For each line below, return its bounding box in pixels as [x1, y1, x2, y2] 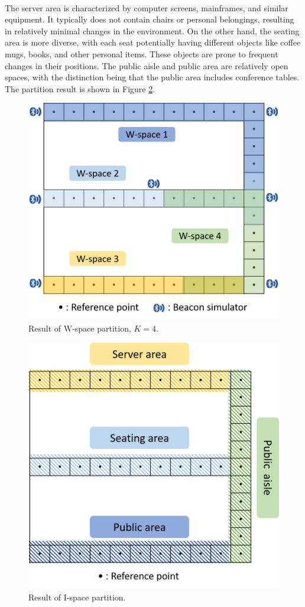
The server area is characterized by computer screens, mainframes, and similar [5, 1, 288, 14]
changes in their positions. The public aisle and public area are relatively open [5, 59, 288, 72]
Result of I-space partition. [28, 590, 126, 603]
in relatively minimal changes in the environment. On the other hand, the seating [5, 24, 300, 37]
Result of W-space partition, [28, 322, 131, 335]
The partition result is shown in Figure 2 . [5, 82, 155, 95]
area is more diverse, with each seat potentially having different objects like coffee [5, 36, 301, 48]
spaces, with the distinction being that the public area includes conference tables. [5, 71, 300, 83]
